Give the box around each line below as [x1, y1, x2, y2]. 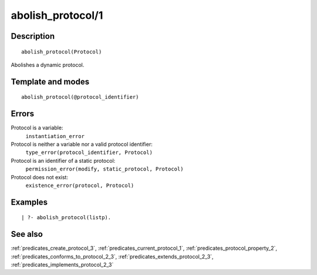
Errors [11, 109, 35, 119]
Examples [11, 197, 48, 207]
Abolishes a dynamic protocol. [11, 61, 85, 68]
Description [11, 31, 55, 41]
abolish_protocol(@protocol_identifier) [21, 94, 139, 100]
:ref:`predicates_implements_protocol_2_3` [11, 261, 114, 269]
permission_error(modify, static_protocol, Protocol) [25, 166, 184, 173]
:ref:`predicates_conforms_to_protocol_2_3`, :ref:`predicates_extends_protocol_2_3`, [11, 253, 214, 260]
